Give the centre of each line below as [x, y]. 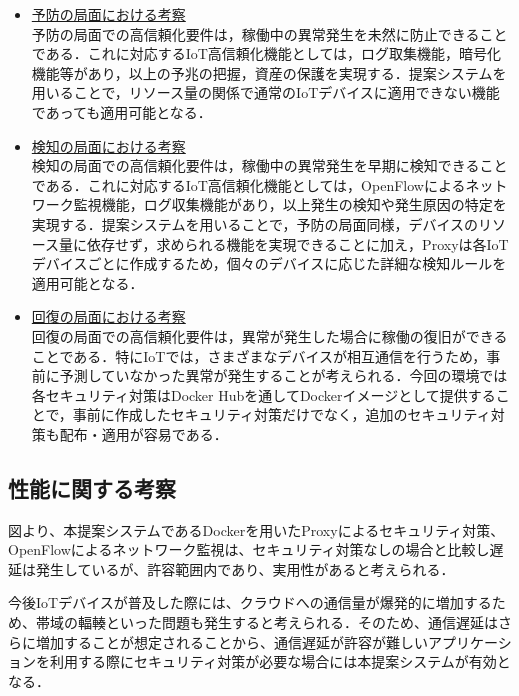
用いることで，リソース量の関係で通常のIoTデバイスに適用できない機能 [265, 92]
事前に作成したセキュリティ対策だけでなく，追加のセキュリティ [281, 414]
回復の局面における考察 [108, 316]
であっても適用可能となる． [121, 111]
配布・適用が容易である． [143, 433]
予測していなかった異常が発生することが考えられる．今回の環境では [283, 375]
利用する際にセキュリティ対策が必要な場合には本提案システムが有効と [280, 661]
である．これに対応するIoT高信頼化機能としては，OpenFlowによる [248, 184]
